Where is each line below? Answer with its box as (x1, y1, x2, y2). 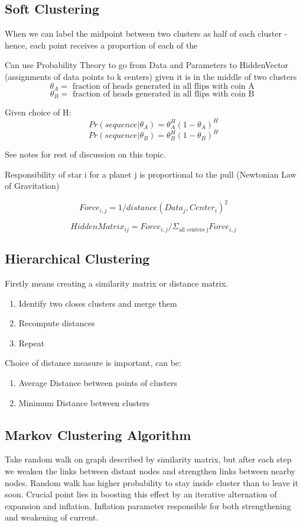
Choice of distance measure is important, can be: (5, 356, 181, 369)
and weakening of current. (5, 511, 99, 523)
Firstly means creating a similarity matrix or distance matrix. (5, 277, 228, 290)
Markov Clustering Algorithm (5, 425, 191, 444)
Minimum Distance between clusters (18, 396, 150, 409)
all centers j (178, 226, 208, 233)
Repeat (18, 336, 45, 349)
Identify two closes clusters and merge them (18, 297, 177, 309)
